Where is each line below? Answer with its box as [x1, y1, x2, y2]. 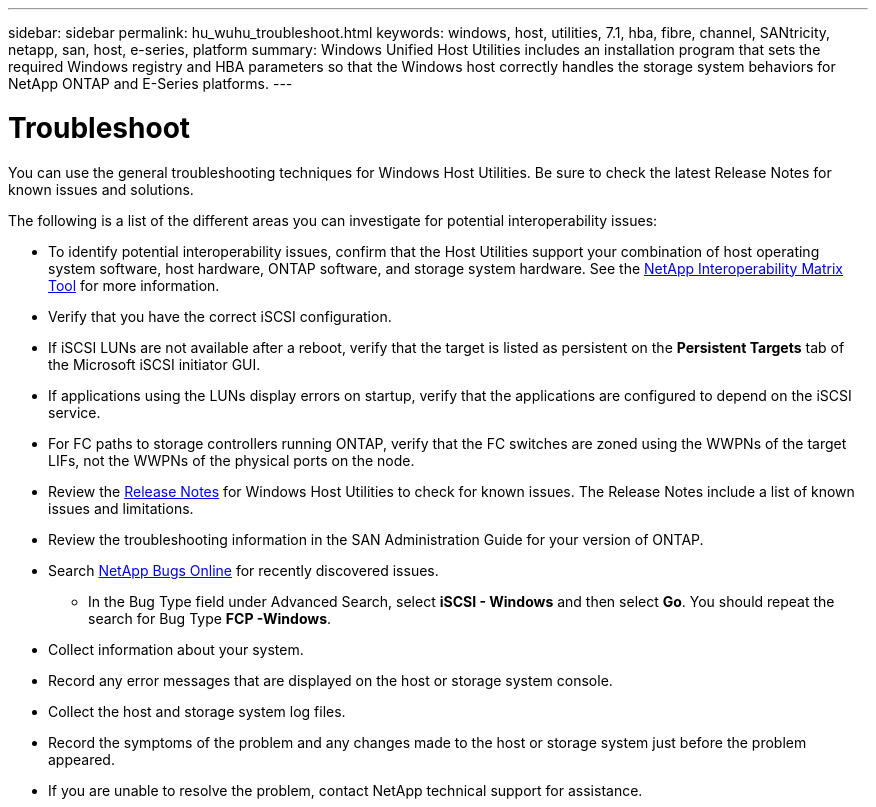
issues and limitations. [48, 499, 194, 517]
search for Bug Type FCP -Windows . [88, 609, 332, 627]
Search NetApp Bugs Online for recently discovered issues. [48, 561, 439, 579]
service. [48, 403, 101, 421]
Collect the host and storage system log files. [48, 702, 346, 720]
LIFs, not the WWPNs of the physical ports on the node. [48, 451, 415, 469]
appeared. [48, 750, 115, 768]
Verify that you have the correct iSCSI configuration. [48, 307, 392, 325]
